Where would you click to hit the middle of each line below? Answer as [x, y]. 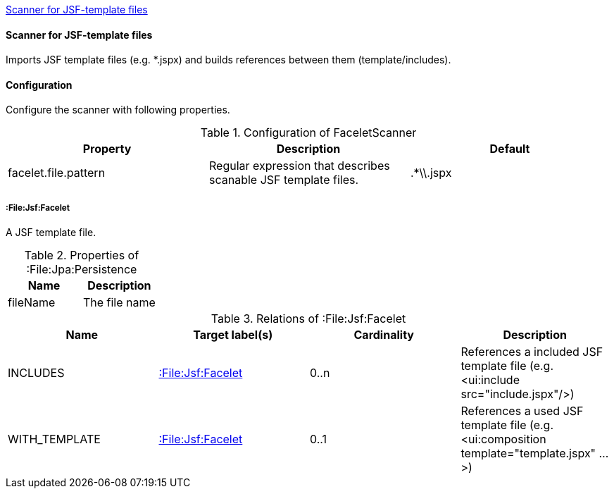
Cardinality [384, 335]
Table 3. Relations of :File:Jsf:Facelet [308, 319]
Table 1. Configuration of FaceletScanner [308, 133]
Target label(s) [233, 335]
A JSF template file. [51, 233]
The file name [119, 303]
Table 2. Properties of [82, 255]
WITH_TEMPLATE [54, 439]
